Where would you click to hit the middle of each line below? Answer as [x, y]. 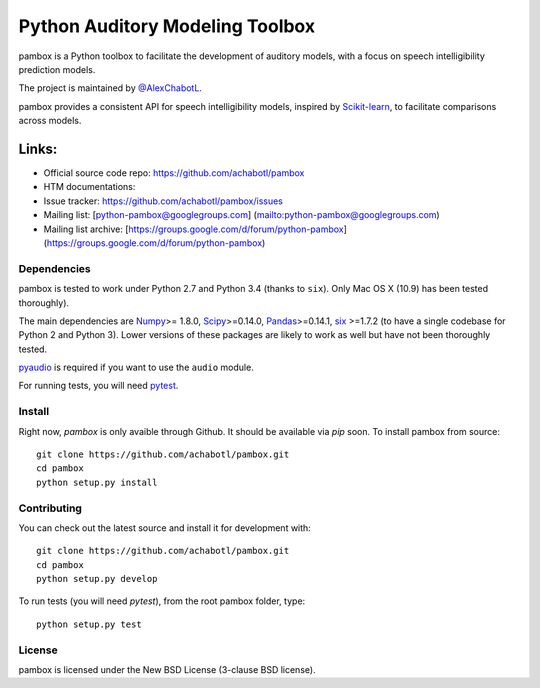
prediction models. [57, 69]
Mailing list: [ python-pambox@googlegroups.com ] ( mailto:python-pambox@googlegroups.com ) [241, 215]
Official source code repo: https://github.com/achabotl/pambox [174, 173]
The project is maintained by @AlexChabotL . [110, 88]
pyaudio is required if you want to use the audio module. [136, 367]
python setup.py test [89, 624]
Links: [38, 148]
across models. [50, 121]
